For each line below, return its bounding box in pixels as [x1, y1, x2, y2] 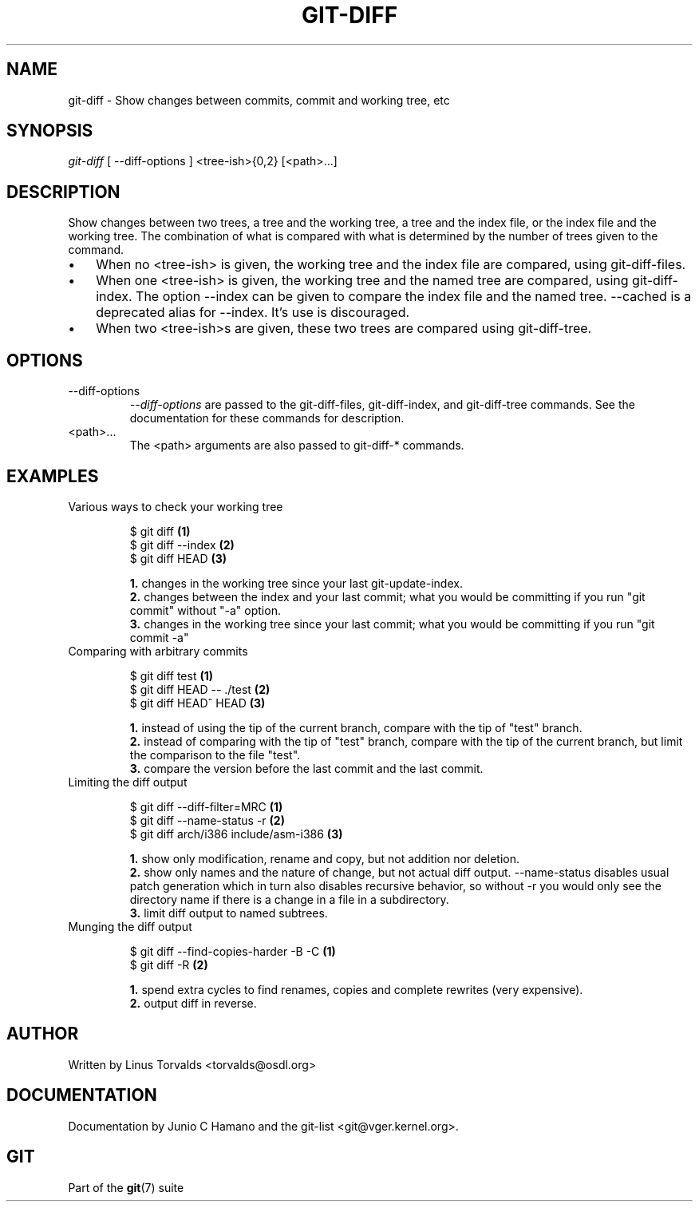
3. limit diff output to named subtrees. [129, 905, 328, 920]
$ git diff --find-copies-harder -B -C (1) [129, 944, 336, 958]
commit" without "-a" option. [129, 603, 281, 617]
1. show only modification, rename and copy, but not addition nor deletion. [129, 851, 519, 865]
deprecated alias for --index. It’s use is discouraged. [96, 304, 410, 321]
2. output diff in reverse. [129, 996, 257, 1010]
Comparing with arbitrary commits [68, 644, 248, 658]
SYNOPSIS [6, 121, 93, 141]
